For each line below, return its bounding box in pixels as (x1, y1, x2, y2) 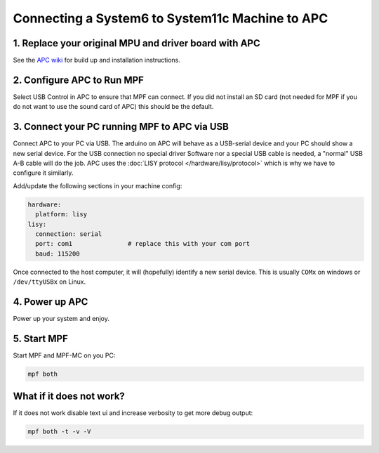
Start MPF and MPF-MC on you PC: (13, 351, 116, 360)
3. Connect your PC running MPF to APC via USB (13, 121, 230, 133)
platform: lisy (35, 211, 88, 218)
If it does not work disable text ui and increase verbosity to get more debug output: (13, 409, 253, 417)
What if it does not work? (13, 390, 126, 402)
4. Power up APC (13, 296, 88, 308)
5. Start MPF (13, 332, 68, 344)
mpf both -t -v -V (27, 428, 91, 435)
